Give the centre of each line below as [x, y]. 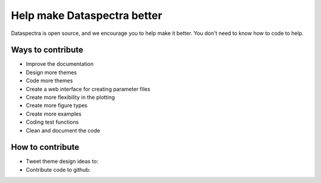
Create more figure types [57, 105]
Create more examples [53, 114]
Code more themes [49, 81]
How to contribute [45, 147]
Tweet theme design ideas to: [62, 161]
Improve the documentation [60, 64]
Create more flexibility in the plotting [70, 97]
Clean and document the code [63, 130]
